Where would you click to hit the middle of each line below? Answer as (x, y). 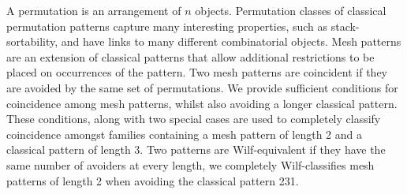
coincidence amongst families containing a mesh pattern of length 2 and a (184, 134)
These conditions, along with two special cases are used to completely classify (194, 119)
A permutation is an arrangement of (94, 10)
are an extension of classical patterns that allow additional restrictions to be (190, 56)
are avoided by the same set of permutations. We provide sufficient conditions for (202, 87)
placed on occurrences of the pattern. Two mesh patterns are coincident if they (197, 72)
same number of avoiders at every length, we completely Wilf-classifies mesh (190, 164)
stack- (345, 26)
